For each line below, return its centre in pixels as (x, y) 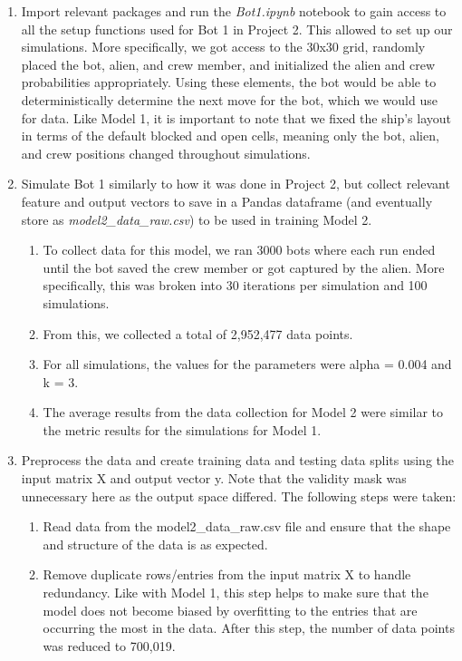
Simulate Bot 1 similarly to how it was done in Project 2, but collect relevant (236, 184)
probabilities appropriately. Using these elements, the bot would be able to (229, 82)
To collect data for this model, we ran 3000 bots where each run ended (239, 250)
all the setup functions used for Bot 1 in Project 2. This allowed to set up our (237, 29)
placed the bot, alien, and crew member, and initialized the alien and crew (228, 64)
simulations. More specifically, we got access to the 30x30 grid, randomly (223, 47)
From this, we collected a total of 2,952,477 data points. (198, 333)
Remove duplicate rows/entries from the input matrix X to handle (227, 574)
